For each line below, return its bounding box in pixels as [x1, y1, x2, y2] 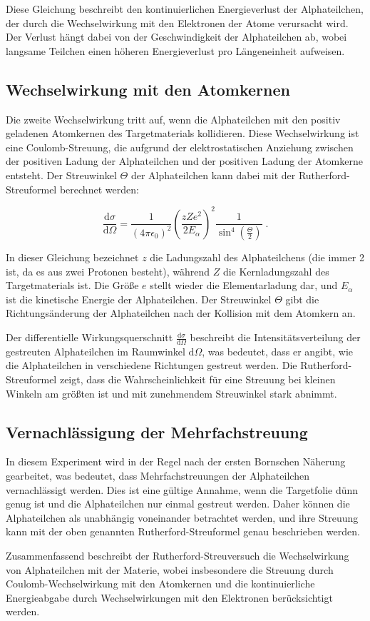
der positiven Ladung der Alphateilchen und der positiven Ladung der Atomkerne [6, 153, 363, 168]
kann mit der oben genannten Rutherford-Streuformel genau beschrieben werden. [6, 524, 360, 539]
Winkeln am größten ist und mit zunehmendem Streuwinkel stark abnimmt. [6, 385, 337, 400]
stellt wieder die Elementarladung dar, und [150, 278, 338, 293]
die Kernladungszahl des [222, 263, 329, 278]
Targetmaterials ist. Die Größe [6, 278, 139, 293]
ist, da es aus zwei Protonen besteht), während [6, 263, 210, 278]
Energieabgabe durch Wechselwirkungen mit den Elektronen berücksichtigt [6, 590, 333, 605]
